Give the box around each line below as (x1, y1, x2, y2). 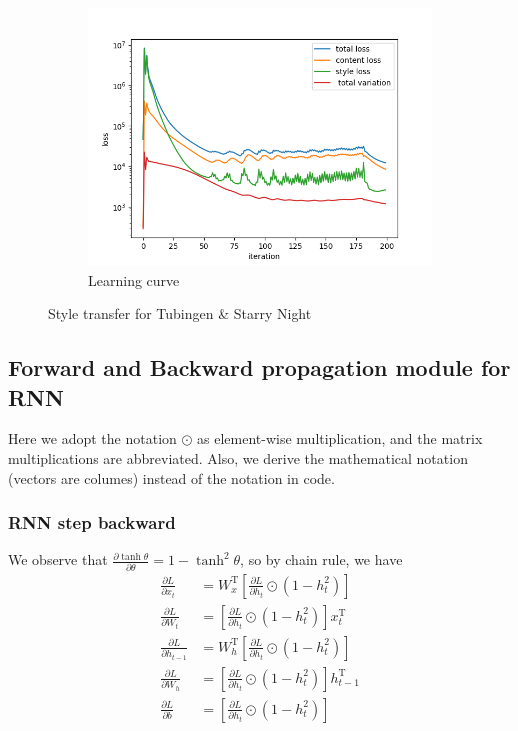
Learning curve (88, 269, 180, 290)
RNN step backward (8, 510, 176, 535)
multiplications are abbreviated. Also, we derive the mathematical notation (8, 447, 468, 468)
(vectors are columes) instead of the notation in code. (8, 467, 335, 488)
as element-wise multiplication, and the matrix (197, 428, 483, 449)
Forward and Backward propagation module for (8, 352, 511, 383)
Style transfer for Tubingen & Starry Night (48, 303, 312, 324)
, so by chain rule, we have (240, 549, 403, 570)
